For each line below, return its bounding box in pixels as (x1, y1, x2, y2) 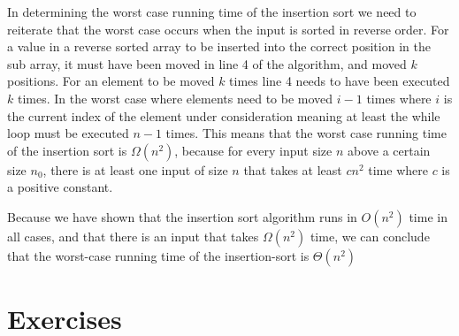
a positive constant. (7, 178, 113, 196)
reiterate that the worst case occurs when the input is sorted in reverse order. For (7, 19, 449, 38)
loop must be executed (7, 124, 129, 142)
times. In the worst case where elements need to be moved (17, 88, 333, 107)
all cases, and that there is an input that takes (7, 226, 259, 245)
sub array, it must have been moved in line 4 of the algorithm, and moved (7, 54, 407, 73)
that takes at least (243, 160, 342, 179)
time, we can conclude (310, 226, 430, 245)
